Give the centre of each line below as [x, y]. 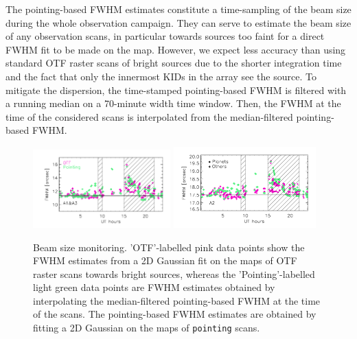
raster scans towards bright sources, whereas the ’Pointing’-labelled [174, 273]
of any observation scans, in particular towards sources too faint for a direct [165, 36]
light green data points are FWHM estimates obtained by [154, 287]
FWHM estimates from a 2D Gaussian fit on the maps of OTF [165, 260]
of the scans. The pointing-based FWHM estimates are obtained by [175, 314]
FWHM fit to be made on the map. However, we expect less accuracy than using [176, 49]
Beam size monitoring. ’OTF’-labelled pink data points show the [169, 247]
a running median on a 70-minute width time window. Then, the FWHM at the [173, 103]
